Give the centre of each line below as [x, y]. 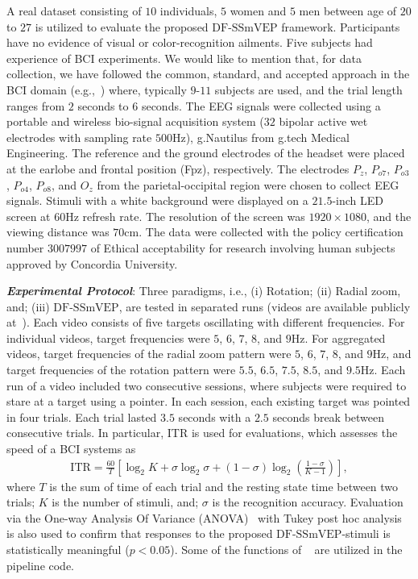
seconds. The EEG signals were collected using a [261, 105]
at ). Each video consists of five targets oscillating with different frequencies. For [206, 322]
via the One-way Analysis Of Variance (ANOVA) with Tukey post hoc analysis [204, 517]
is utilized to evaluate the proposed [122, 26]
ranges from [36, 105]
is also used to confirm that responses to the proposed [140, 533]
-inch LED [358, 200]
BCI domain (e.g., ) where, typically [97, 89]
